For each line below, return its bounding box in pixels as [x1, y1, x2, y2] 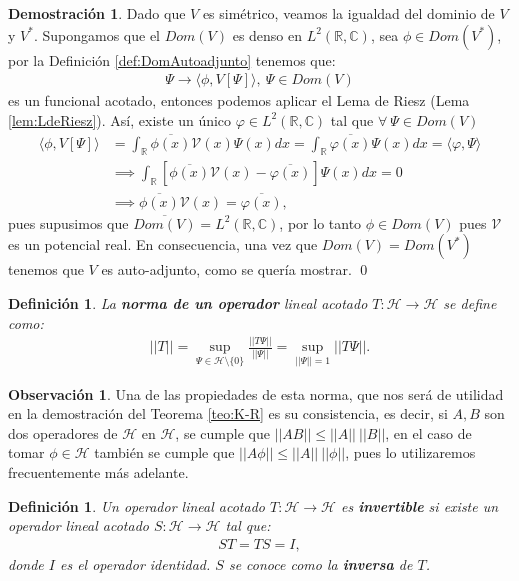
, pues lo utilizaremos [345, 442, 476, 463]
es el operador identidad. [59, 553, 211, 574]
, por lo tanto [279, 212, 362, 233]
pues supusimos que [8, 212, 129, 233]
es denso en [232, 24, 303, 45]
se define [443, 292, 497, 313]
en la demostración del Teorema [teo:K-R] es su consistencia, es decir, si [8, 403, 448, 424]
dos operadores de [8, 422, 118, 443]
